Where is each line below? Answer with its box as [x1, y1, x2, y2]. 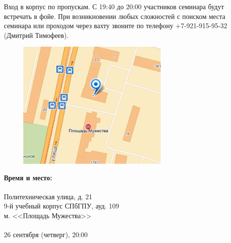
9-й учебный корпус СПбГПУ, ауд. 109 [4, 201, 119, 211]
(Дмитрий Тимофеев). [4, 30, 69, 40]
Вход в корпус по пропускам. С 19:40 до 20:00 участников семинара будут [4, 1, 224, 11]
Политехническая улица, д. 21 [4, 191, 93, 201]
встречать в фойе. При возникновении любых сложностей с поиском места [4, 11, 226, 21]
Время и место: [4, 172, 52, 182]
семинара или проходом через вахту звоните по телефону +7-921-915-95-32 [4, 20, 228, 31]
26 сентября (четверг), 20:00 [4, 229, 88, 240]
